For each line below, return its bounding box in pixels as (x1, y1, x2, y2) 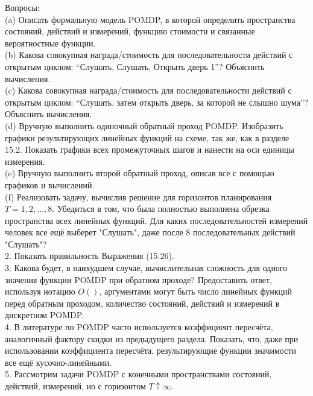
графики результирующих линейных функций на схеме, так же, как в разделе (5, 131, 289, 144)
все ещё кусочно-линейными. (5, 356, 112, 368)
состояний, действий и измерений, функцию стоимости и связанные (5, 25, 255, 37)
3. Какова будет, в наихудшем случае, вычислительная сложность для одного (5, 261, 288, 274)
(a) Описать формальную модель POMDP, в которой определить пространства (5, 13, 296, 25)
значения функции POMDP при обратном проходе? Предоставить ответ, (5, 273, 272, 286)
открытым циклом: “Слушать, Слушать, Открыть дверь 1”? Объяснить (5, 60, 265, 72)
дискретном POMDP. (5, 308, 84, 321)
